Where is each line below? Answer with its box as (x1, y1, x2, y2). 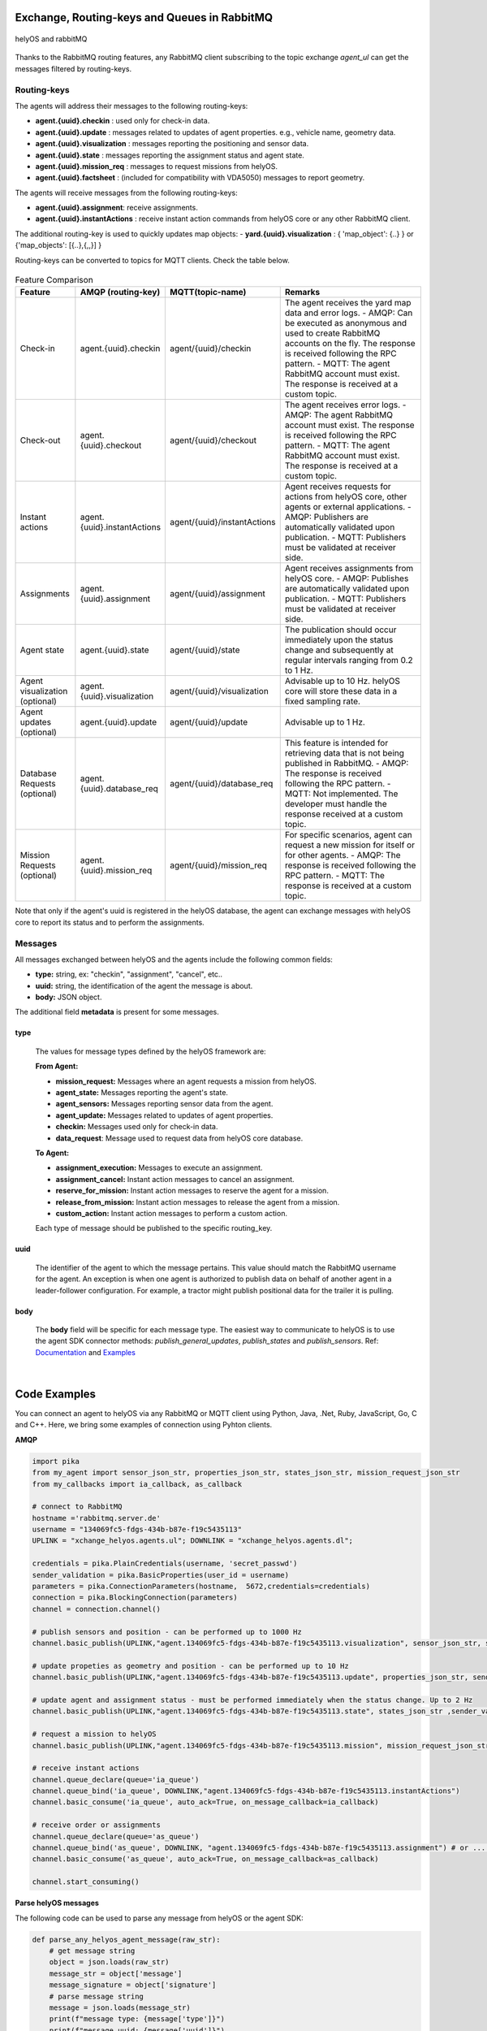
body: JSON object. (35, 992, 102, 1003)
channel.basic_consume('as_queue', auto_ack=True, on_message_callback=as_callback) (32, 1855, 379, 1864)
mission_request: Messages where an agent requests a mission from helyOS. (55, 1076, 317, 1086)
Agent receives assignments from (284, 563, 414, 574)
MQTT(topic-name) (170, 287, 247, 298)
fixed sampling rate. (284, 695, 361, 707)
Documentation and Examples (35, 1347, 136, 1357)
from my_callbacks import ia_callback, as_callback (32, 1479, 243, 1488)
